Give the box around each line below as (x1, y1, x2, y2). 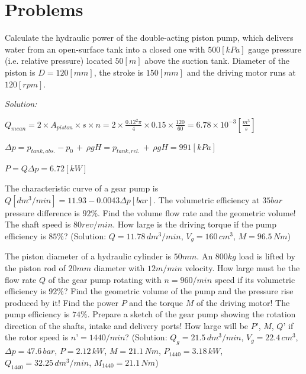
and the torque (129, 296, 183, 308)
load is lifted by (239, 250, 295, 262)
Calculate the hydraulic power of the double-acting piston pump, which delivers (5, 31, 294, 44)
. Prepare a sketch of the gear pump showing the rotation (87, 308, 296, 320)
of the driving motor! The (196, 296, 290, 308)
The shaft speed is (5, 218, 71, 230)
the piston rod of (5, 261, 66, 274)
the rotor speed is (5, 331, 69, 343)
